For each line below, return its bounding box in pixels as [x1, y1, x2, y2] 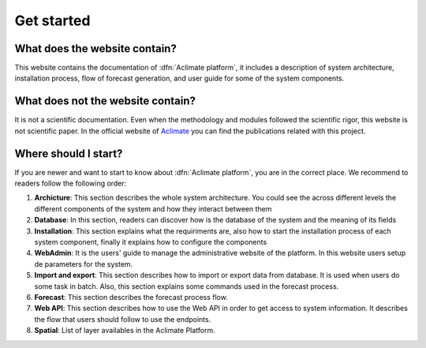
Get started [14, 12, 91, 29]
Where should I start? [14, 147, 123, 160]
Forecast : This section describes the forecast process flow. [34, 292, 228, 301]
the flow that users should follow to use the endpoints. [34, 314, 211, 324]
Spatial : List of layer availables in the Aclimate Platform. [34, 326, 216, 335]
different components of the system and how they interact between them [34, 204, 272, 213]
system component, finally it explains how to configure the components [34, 238, 267, 246]
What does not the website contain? [14, 95, 196, 108]
